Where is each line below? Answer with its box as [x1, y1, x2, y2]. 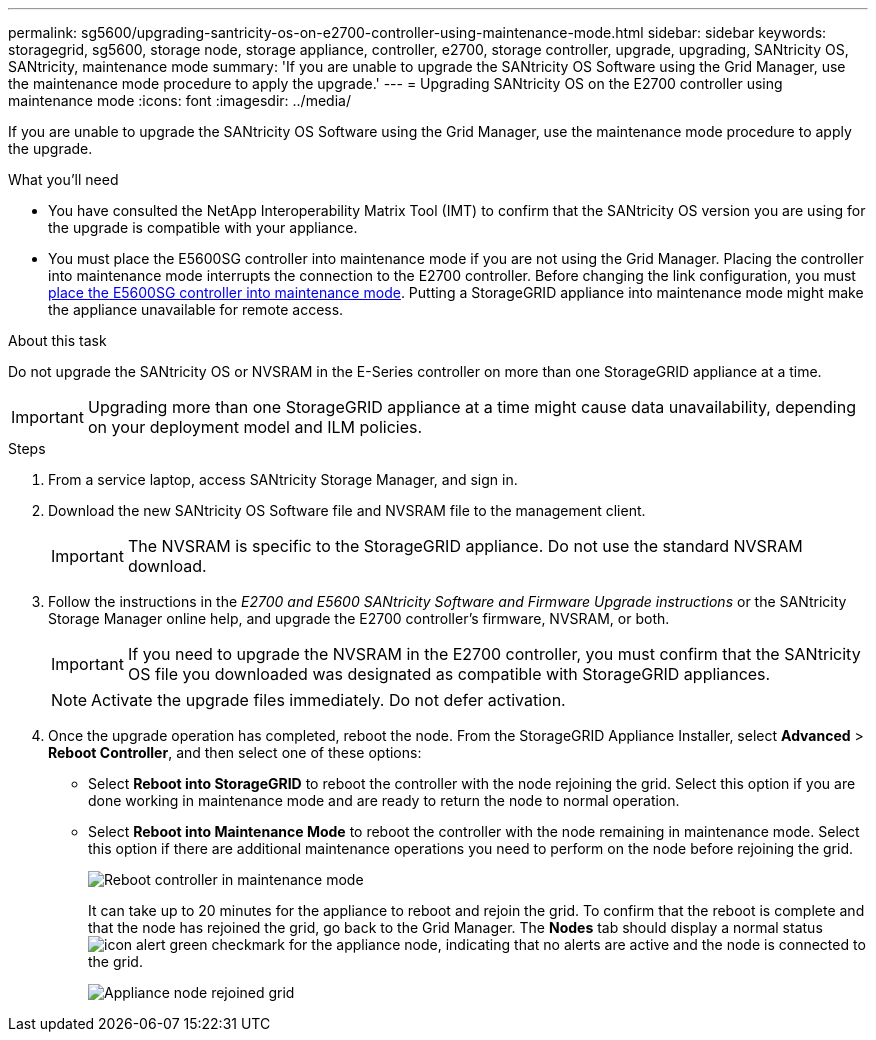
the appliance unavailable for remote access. [48, 301, 344, 318]
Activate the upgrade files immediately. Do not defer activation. [91, 690, 566, 710]
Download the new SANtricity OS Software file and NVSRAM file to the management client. [48, 502, 646, 519]
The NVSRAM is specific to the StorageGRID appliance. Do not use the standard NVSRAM [127, 536, 803, 556]
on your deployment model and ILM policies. [87, 417, 423, 437]
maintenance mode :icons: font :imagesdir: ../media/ [8, 92, 351, 109]
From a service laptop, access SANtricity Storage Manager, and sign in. [48, 471, 518, 488]
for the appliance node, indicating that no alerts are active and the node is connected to [288, 936, 866, 953]
